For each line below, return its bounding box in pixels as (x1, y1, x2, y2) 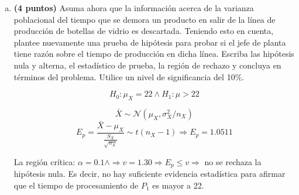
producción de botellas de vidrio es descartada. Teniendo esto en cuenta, (13, 25, 274, 37)
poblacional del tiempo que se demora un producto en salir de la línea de (13, 13, 276, 25)
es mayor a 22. (152, 179, 204, 191)
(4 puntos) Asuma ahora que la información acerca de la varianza (13, 2, 254, 13)
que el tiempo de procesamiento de (13, 179, 139, 191)
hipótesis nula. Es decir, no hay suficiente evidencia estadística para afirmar (13, 167, 286, 179)
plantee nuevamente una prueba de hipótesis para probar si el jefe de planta (13, 36, 286, 48)
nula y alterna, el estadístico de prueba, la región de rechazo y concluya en (13, 59, 281, 71)
